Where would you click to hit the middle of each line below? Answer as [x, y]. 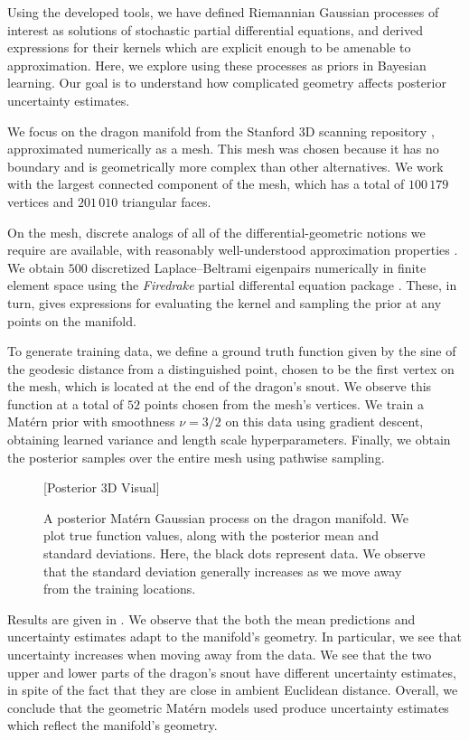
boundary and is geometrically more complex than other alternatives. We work [225, 166]
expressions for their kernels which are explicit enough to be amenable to [209, 47]
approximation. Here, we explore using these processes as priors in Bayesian [217, 65]
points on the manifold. [72, 320]
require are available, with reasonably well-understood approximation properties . [233, 250]
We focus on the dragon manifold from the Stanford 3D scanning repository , [221, 131]
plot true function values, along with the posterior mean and [211, 535]
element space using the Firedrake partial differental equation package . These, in [232, 285]
